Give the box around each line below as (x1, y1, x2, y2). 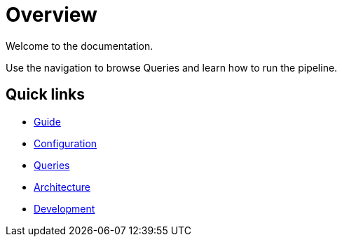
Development (34, 202, 95, 215)
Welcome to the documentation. (6, 39, 153, 52)
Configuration (34, 137, 97, 149)
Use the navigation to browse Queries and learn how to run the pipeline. (6, 61, 338, 74)
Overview (6, 3, 97, 27)
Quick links (6, 86, 85, 104)
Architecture (34, 180, 91, 193)
